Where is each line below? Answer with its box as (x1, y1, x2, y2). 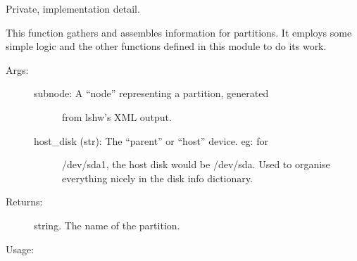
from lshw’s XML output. (62, 109, 172, 124)
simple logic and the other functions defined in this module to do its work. (6, 39, 327, 53)
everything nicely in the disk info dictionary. (62, 170, 253, 185)
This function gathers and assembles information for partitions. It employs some (6, 25, 352, 39)
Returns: (6, 194, 43, 209)
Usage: (6, 241, 35, 256)
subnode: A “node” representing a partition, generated (34, 86, 269, 101)
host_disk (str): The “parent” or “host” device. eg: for (34, 133, 268, 148)
